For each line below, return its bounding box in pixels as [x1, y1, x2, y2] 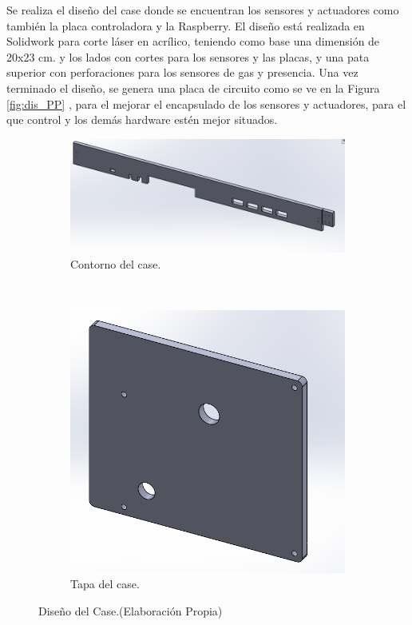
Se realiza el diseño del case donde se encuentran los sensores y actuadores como [6, 2, 399, 18]
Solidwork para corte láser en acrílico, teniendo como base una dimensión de [6, 33, 380, 50]
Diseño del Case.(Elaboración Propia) [38, 602, 223, 619]
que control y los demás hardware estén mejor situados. [6, 111, 278, 128]
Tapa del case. [70, 575, 140, 592]
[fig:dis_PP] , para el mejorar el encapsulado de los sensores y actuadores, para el [6, 95, 406, 112]
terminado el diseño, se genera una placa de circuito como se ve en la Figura [6, 79, 380, 96]
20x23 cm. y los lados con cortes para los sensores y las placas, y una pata [6, 48, 370, 65]
